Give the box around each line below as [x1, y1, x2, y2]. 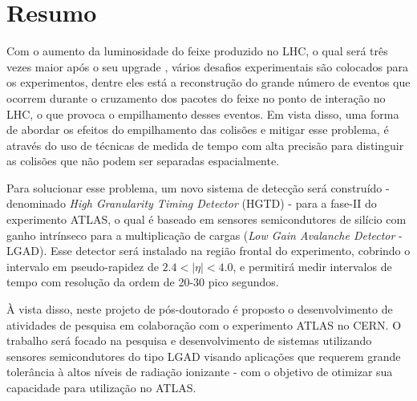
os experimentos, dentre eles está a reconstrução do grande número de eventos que [6, 74, 411, 91]
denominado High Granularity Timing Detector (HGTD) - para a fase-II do [6, 195, 377, 212]
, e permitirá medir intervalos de [233, 257, 392, 274]
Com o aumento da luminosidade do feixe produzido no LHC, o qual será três [6, 43, 388, 59]
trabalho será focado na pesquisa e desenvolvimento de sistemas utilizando [6, 332, 372, 349]
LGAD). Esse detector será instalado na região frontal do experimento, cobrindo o [6, 242, 411, 259]
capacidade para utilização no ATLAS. [6, 379, 196, 395]
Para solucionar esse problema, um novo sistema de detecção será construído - [6, 179, 390, 196]
